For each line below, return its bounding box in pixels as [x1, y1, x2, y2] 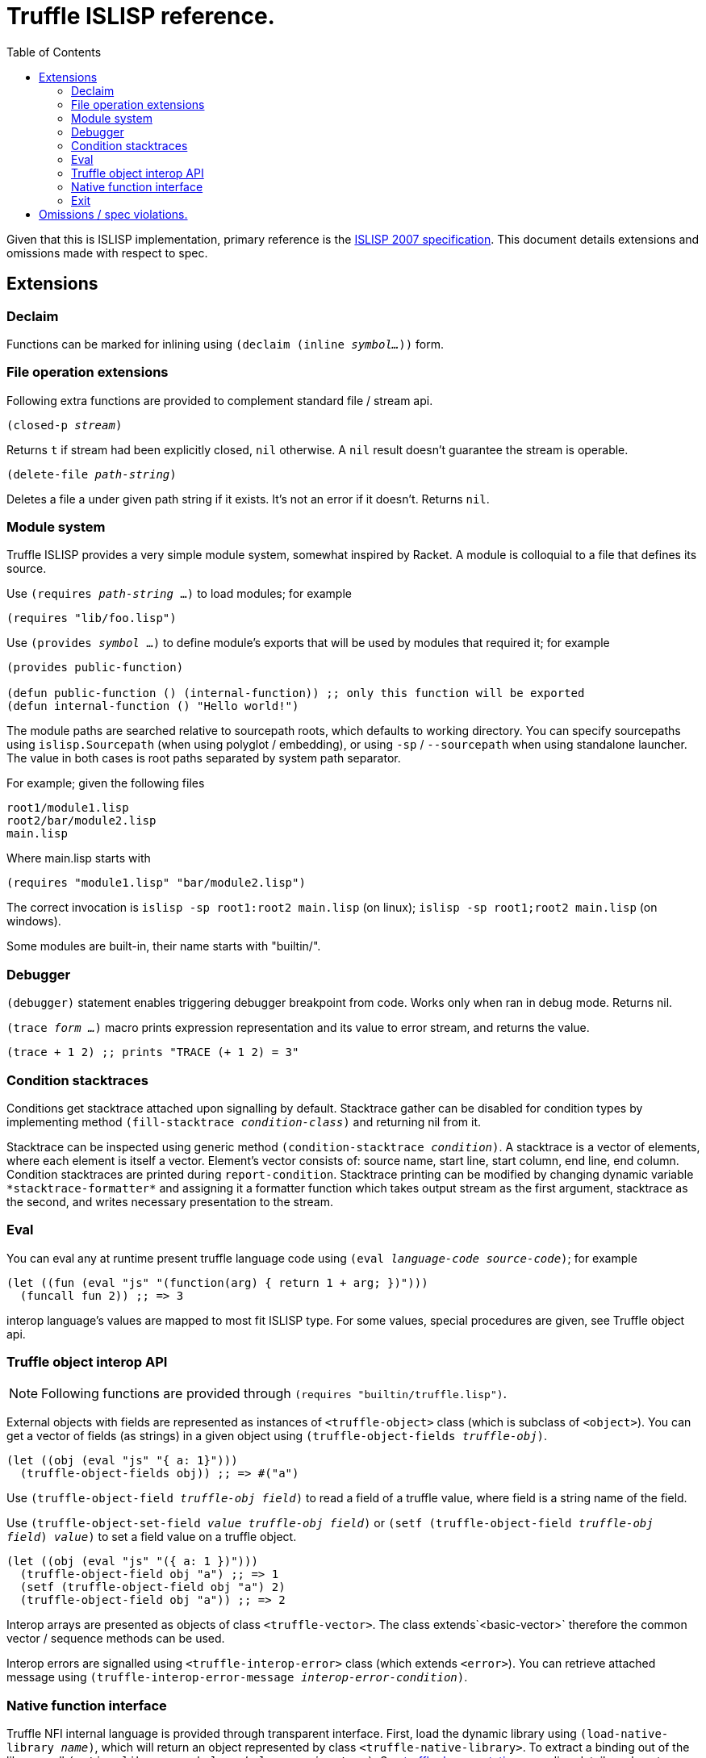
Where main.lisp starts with [6, 851, 151, 866]
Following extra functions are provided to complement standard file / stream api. [6, 393, 433, 407]
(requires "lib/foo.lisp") [6, 612, 177, 625]
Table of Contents [6, 44, 102, 59]
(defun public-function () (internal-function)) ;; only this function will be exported [6, 687, 585, 700]
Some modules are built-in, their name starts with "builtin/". [6, 939, 321, 954]
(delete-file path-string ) [6, 467, 177, 481]
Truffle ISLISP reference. [6, 2, 275, 30]
